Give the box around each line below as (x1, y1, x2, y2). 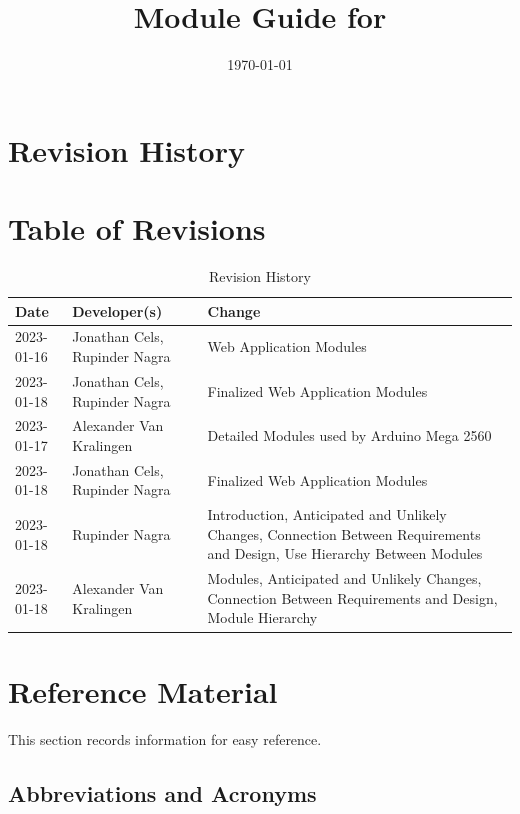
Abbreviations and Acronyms (8, 777, 317, 808)
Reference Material (8, 670, 278, 711)
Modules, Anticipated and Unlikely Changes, (207, 568, 482, 589)
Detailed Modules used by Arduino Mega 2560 (207, 425, 492, 446)
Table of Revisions (8, 208, 266, 249)
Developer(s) (72, 300, 163, 321)
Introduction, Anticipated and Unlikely (207, 504, 447, 525)
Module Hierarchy (207, 607, 318, 628)
